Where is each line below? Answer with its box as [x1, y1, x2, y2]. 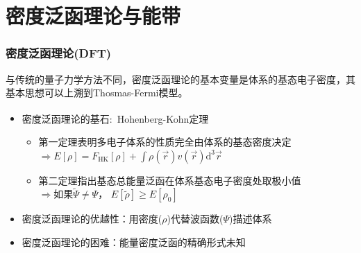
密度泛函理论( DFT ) [6, 44, 112, 62]
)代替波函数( [167, 211, 224, 226]
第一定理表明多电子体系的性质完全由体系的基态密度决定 [38, 134, 292, 149]
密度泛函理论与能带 [6, 1, 181, 30]
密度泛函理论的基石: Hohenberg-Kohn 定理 [22, 111, 209, 125]
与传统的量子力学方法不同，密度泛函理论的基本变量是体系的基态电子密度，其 [6, 71, 355, 86]
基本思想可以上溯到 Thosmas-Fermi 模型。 [6, 85, 188, 100]
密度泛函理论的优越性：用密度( [22, 211, 162, 226]
